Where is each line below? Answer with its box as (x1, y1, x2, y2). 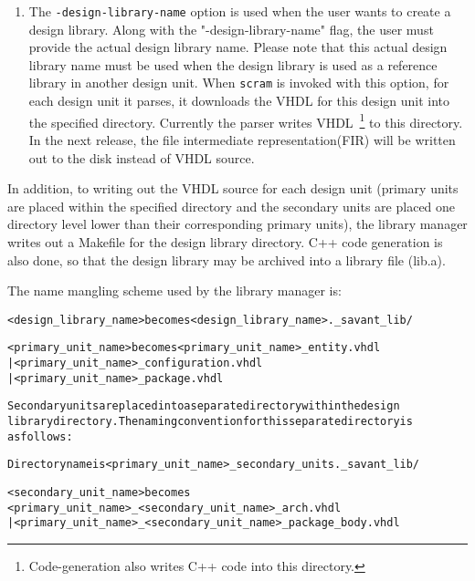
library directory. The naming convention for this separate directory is (7, 414, 413, 428)
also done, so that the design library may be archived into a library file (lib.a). (7, 250, 446, 269)
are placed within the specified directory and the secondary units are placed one (7, 196, 456, 215)
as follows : (7, 430, 73, 443)
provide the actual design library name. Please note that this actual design (28, 37, 448, 57)
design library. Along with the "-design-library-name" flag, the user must (28, 19, 434, 38)
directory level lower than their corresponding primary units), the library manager (7, 214, 468, 233)
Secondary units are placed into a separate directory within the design (7, 399, 400, 413)
